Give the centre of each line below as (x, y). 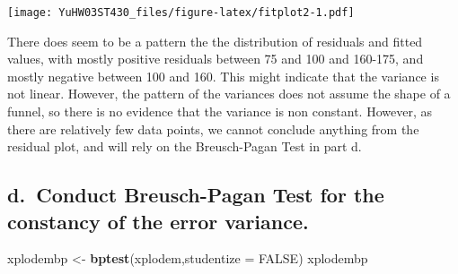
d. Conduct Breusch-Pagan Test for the (196, 195)
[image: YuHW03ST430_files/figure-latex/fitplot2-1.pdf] (181, 13)
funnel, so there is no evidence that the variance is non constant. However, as (220, 111)
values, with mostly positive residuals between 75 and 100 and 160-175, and (216, 59)
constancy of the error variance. (158, 221)
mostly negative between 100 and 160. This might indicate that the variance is (223, 76)
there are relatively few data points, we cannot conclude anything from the (213, 128)
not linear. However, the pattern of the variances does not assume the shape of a (229, 94)
